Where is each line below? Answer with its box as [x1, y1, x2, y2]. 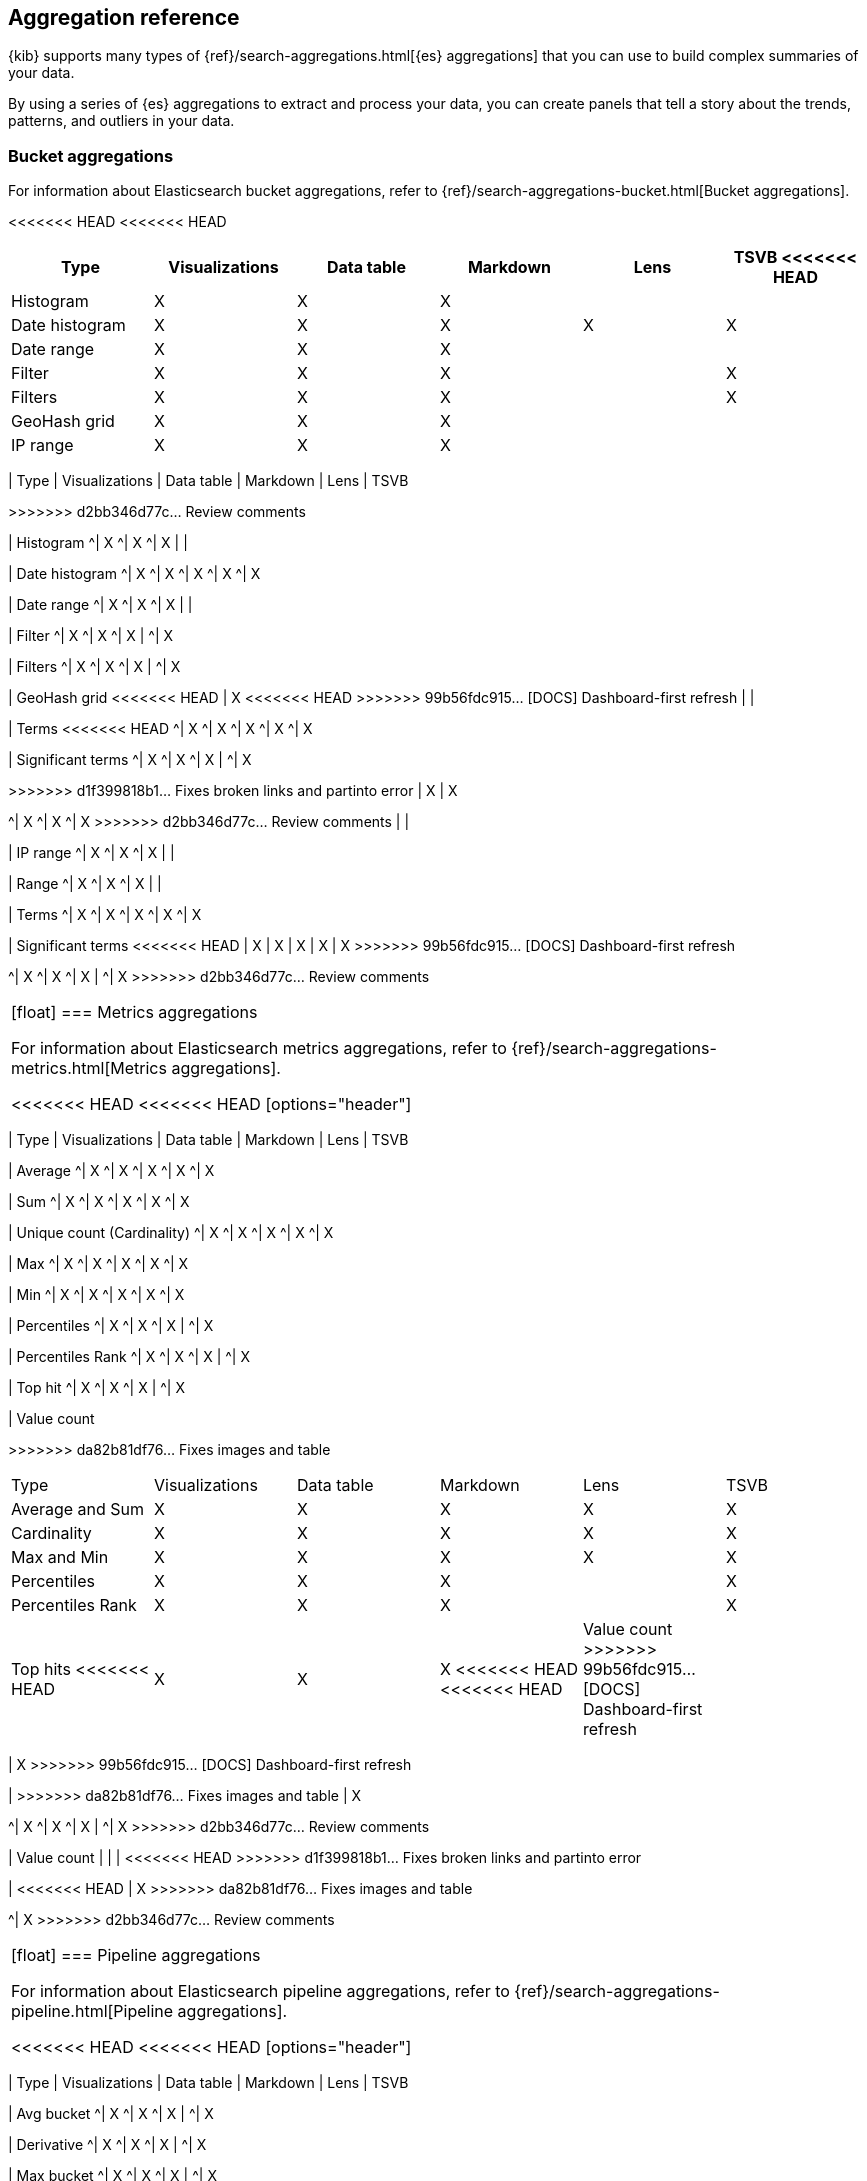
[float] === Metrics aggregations [11, 1002, 258, 1023]
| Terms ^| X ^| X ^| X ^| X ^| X [8, 906, 202, 924]
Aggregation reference [8, 5, 240, 30]
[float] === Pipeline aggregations [11, 1945, 261, 1966]
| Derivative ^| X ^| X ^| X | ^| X [8, 2136, 207, 2154]
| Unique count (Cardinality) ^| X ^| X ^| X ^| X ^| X [8, 1224, 334, 1242]
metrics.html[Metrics [11, 1058, 167, 1079]
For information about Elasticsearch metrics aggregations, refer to [11, 1038, 507, 1059]
